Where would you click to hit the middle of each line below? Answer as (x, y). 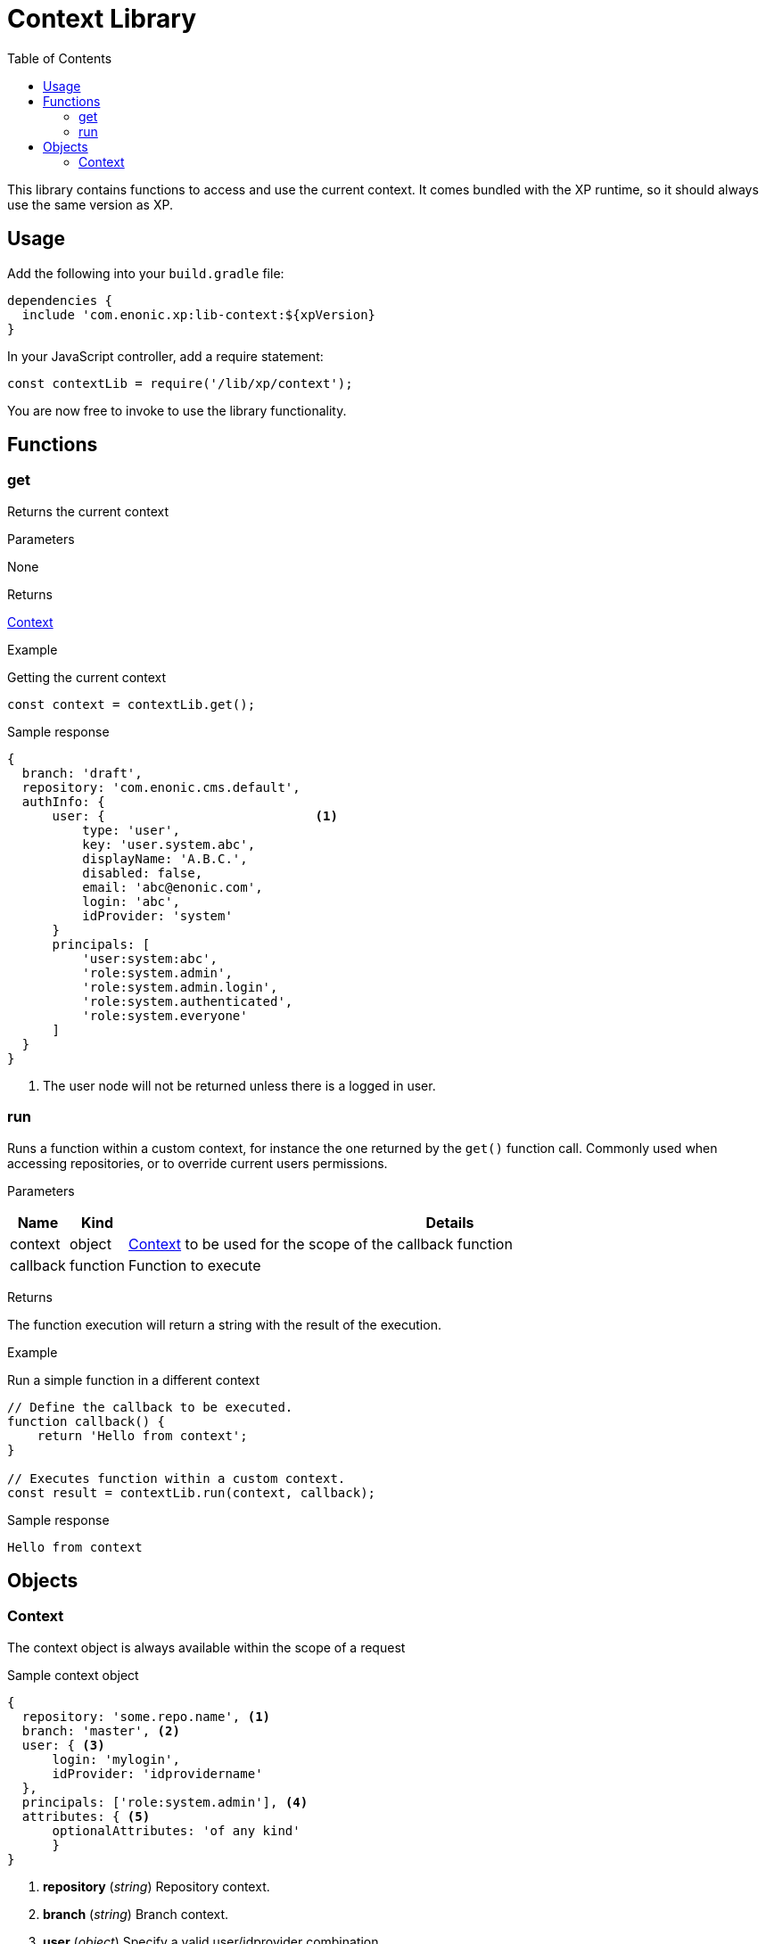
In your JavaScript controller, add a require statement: (165, 356)
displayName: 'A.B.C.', (165, 858)
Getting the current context (87, 677)
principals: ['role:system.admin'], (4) (165, 1802)
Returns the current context (88, 511)
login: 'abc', (131, 901)
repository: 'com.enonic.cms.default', (161, 787)
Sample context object (73, 1675)
